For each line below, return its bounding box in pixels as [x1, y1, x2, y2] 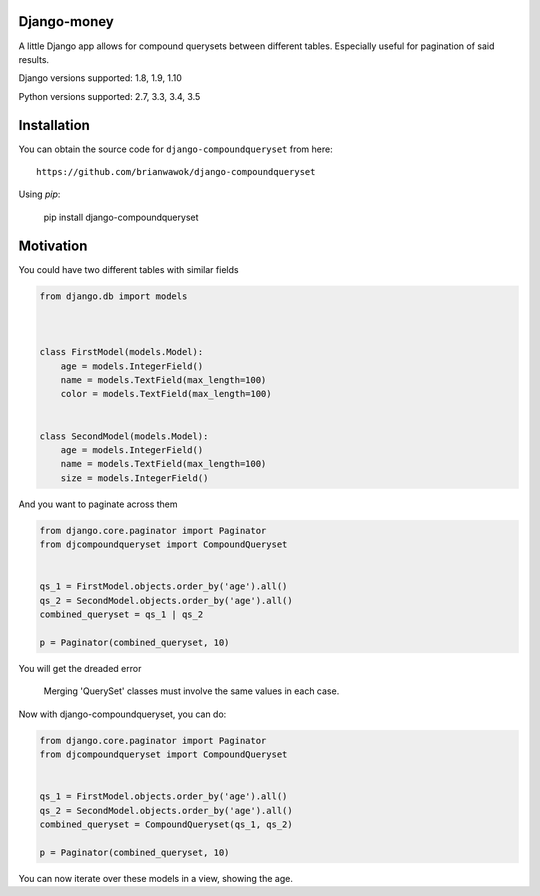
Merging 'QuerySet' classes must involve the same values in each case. [43, 685, 340, 697]
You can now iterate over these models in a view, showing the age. [18, 872, 294, 884]
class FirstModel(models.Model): [39, 346, 204, 358]
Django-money [18, 13, 114, 30]
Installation [18, 116, 90, 134]
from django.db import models [39, 290, 188, 302]
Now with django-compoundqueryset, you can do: [18, 708, 227, 720]
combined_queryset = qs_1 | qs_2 [39, 609, 204, 620]
